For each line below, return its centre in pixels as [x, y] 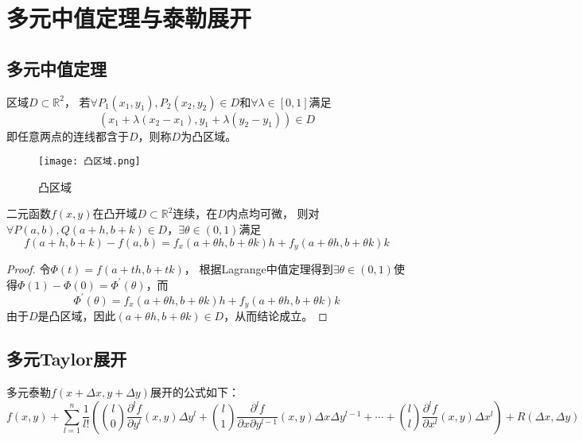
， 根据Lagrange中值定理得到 [258, 269]
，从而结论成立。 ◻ [276, 316]
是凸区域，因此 [77, 316]
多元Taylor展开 [67, 359]
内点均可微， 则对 [273, 213]
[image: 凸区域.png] [89, 162]
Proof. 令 [29, 269]
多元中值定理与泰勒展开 [129, 18]
